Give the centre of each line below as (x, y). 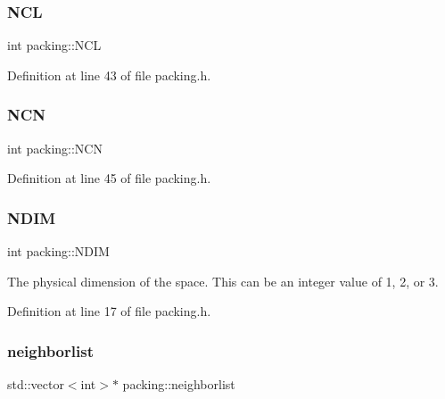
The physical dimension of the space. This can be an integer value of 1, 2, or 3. (223, 281)
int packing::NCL (54, 45)
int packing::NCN (55, 148)
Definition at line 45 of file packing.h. (109, 178)
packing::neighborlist (179, 384)
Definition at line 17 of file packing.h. (109, 311)
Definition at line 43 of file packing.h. (109, 75)
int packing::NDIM (58, 251)
